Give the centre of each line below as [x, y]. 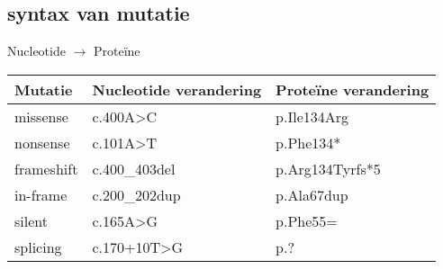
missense [41, 116]
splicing [38, 247]
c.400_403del [134, 168]
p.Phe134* [308, 142]
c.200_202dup [136, 194]
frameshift [46, 168]
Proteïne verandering [353, 89]
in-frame [41, 194]
